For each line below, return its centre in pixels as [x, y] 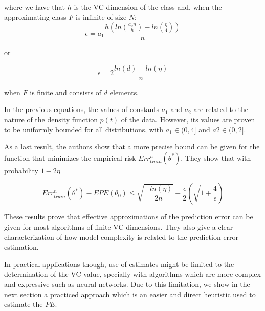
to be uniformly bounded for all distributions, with [84, 129]
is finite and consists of [66, 92]
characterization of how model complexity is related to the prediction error [122, 237]
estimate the [24, 304]
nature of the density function [51, 119]
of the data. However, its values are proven [188, 119]
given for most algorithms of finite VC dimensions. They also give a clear [119, 227]
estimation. [21, 247]
